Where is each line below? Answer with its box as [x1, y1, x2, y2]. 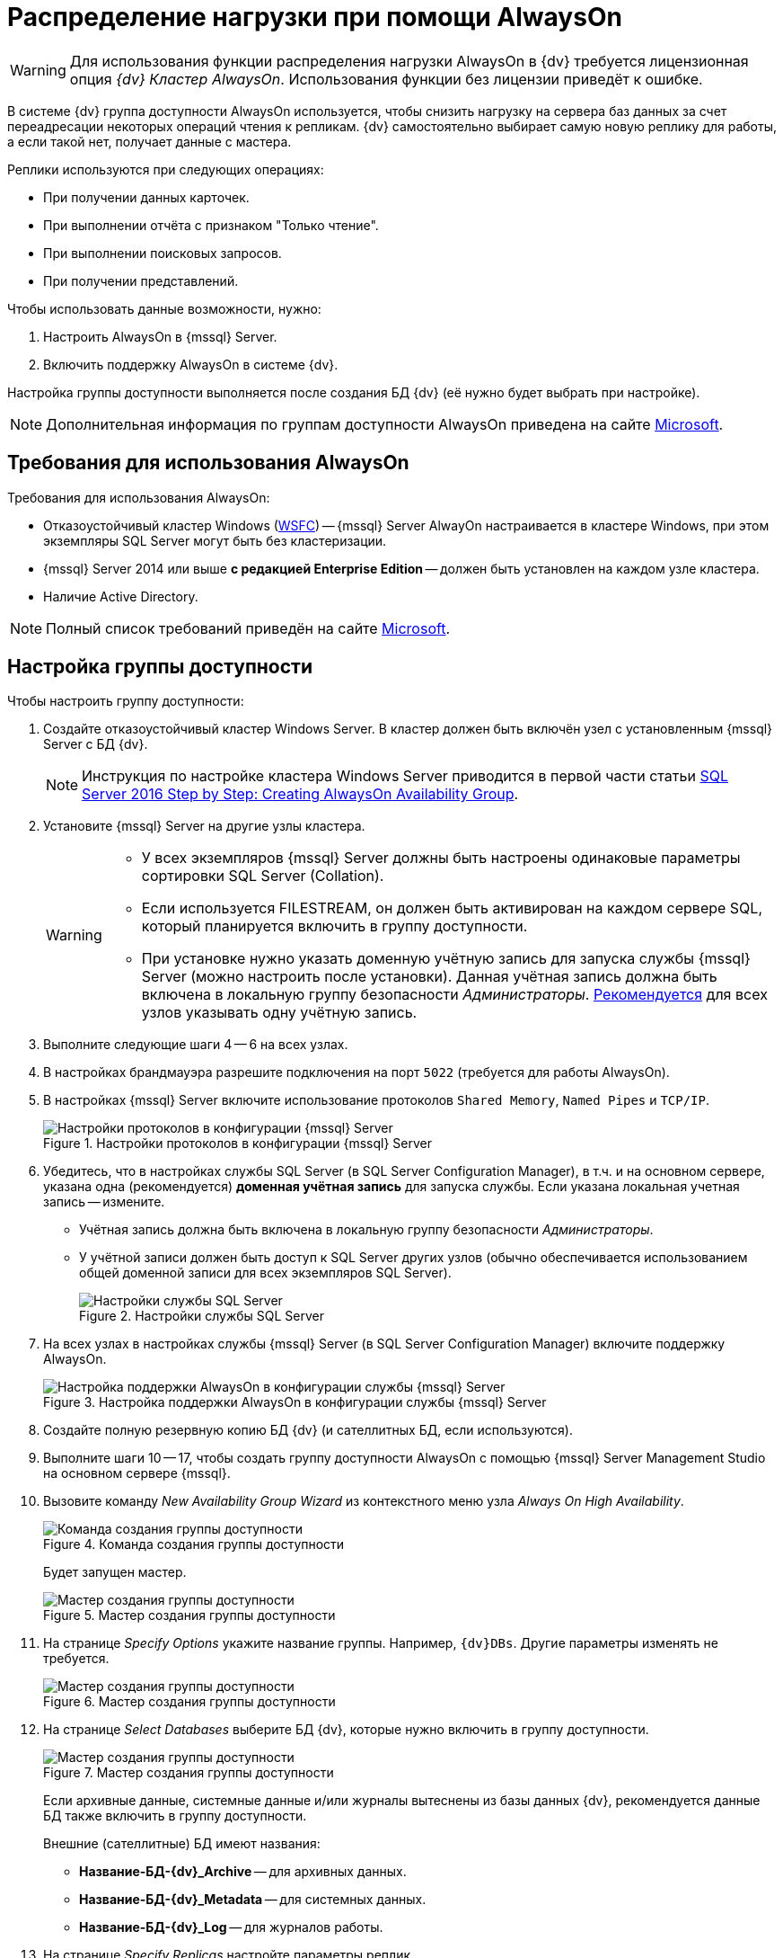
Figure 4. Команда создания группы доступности [43, 1536, 345, 1553]
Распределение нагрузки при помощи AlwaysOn [7, 2, 622, 32]
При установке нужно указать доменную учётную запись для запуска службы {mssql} [141, 949, 751, 968]
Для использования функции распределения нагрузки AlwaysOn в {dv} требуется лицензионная [69, 51, 749, 70]
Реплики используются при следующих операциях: [7, 161, 324, 177]
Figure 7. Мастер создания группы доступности [43, 1765, 334, 1781]
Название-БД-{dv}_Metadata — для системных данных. [79, 1891, 427, 1908]
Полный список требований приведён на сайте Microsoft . [46, 619, 451, 637]
